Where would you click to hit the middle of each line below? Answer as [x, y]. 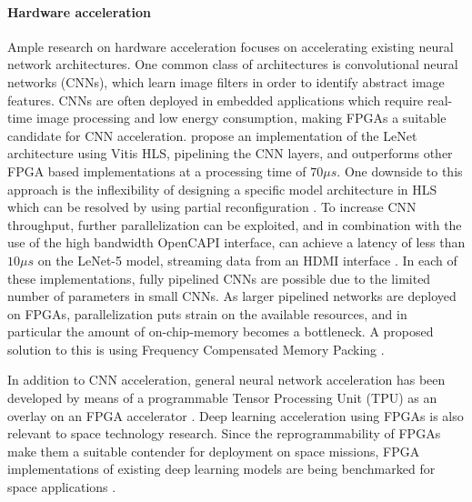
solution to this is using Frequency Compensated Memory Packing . [196, 349]
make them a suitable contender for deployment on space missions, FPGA [214, 451]
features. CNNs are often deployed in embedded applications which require [216, 100]
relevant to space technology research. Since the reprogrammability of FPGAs [224, 433]
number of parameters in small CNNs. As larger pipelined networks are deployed [232, 296]
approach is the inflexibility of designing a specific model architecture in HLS [222, 189]
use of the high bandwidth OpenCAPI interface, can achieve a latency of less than [236, 242]
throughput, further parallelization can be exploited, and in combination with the [235, 224]
